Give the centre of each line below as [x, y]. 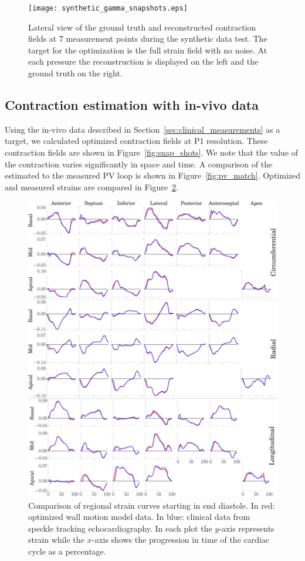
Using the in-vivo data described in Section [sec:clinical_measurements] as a [143, 129]
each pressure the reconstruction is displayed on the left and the [143, 61]
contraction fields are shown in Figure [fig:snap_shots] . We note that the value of [152, 152]
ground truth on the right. [75, 73]
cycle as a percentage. [67, 551]
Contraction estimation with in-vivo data [132, 105]
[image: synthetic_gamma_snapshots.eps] [108, 8]
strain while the [56, 540]
